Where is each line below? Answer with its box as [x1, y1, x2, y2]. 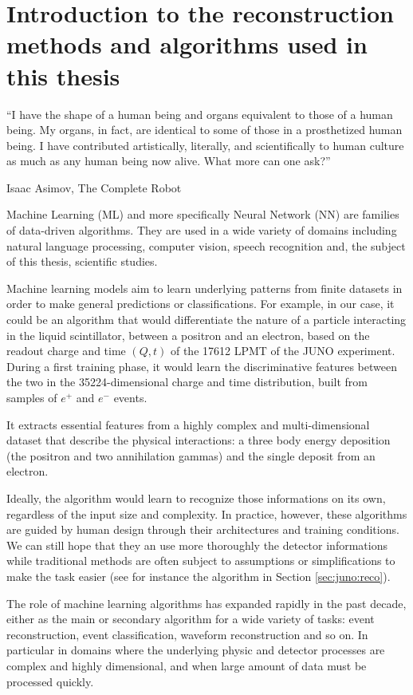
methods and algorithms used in [6, 28, 368, 61]
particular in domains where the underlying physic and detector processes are [6, 642, 385, 658]
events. [113, 389, 147, 405]
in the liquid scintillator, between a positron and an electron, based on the [6, 326, 370, 343]
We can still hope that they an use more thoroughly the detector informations [6, 536, 387, 553]
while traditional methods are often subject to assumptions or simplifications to [6, 552, 395, 569]
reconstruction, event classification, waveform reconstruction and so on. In [6, 626, 368, 642]
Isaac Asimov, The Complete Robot [6, 179, 182, 195]
